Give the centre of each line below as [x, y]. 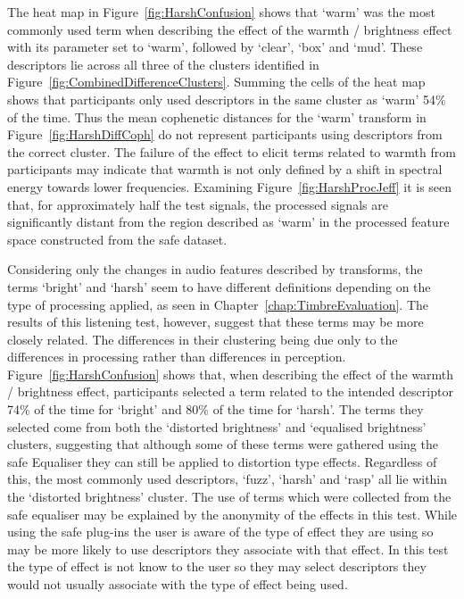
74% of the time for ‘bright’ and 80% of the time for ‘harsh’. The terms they [215, 409]
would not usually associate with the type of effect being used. [178, 584]
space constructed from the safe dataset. [117, 239]
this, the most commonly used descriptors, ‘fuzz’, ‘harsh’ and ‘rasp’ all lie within [228, 479]
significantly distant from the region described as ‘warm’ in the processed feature [228, 222]
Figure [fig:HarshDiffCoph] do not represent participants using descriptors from [225, 134]
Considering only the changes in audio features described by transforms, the [215, 269]
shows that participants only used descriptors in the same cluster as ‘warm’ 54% [227, 99]
